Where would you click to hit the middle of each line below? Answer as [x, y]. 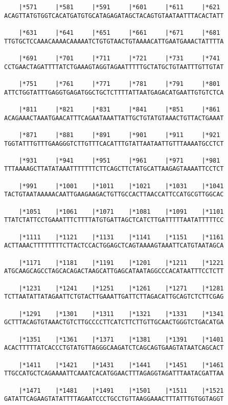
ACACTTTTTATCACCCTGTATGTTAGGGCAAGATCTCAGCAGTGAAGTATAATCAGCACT [114, 348]
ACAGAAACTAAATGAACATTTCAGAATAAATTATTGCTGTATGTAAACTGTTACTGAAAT [114, 118]
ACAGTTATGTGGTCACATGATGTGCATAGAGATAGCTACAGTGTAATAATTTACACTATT [114, 16]
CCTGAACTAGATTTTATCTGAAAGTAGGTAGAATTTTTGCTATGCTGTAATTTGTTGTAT [114, 67]
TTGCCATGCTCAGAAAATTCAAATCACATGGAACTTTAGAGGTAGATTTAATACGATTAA [114, 374]
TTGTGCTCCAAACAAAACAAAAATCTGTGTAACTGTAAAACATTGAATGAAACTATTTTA [114, 41]
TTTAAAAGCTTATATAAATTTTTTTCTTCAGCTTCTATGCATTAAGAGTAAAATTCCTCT [114, 169]
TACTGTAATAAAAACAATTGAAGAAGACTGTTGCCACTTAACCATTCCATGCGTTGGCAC [114, 195]
